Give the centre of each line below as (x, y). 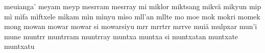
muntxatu (19, 46)
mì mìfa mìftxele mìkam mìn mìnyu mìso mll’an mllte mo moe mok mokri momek (132, 16)
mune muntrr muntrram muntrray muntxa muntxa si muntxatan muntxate (121, 36)
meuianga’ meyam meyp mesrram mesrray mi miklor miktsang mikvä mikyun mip (133, 6)
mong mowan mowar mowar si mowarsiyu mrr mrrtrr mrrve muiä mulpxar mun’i (131, 26)
